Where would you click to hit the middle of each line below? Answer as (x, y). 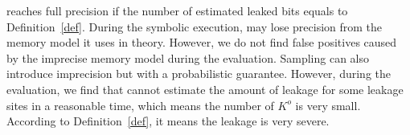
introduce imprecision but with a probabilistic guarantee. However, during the (199, 74)
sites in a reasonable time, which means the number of (140, 105)
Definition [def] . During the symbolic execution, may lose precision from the (195, 26)
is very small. (328, 105)
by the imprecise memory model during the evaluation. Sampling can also (188, 57)
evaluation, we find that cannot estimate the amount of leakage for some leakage (205, 89)
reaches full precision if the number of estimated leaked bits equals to (177, 10)
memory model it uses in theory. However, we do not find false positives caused (202, 42)
